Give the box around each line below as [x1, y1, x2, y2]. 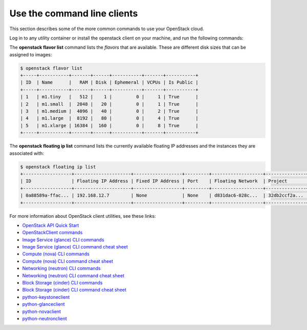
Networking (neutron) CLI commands [22, 265, 101, 272]
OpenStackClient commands [22, 230, 83, 236]
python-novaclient [22, 308, 61, 315]
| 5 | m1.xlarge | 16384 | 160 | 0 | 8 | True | [20, 122, 199, 128]
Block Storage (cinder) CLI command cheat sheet [22, 287, 126, 293]
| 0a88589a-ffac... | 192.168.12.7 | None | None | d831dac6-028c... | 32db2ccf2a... [20, 193, 304, 198]
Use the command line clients [9, 8, 138, 19]
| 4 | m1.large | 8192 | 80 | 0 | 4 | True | [20, 115, 199, 121]
